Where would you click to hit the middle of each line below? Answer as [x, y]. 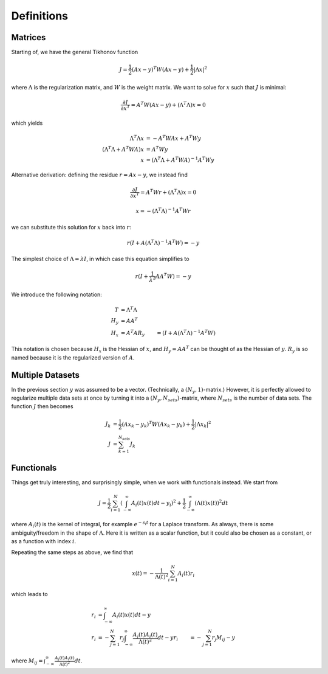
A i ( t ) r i [186, 574]
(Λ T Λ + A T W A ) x [123, 149]
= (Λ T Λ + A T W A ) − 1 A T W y [180, 160]
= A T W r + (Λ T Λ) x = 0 [168, 192]
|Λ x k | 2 [203, 424]
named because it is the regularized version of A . [73, 357]
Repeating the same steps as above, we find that [72, 552]
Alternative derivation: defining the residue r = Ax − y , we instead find [99, 175]
